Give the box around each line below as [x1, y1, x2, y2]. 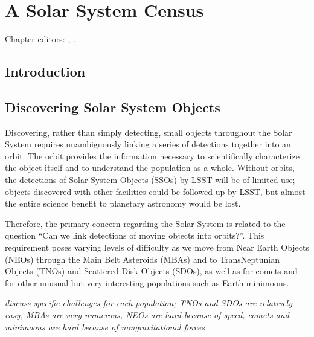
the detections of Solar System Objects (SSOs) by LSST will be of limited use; [5, 173, 295, 186]
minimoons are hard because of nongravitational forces [5, 320, 205, 333]
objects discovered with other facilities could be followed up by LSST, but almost [5, 185, 306, 197]
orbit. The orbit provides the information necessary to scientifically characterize [5, 149, 300, 162]
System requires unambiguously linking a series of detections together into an [5, 138, 291, 150]
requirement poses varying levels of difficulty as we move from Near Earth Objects [5, 241, 309, 254]
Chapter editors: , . [5, 33, 75, 45]
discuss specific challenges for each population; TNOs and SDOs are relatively [5, 297, 292, 309]
